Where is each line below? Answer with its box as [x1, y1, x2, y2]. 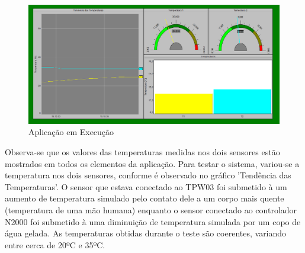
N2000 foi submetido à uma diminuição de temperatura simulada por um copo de [5, 215, 301, 228]
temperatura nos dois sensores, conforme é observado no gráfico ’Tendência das [5, 169, 291, 181]
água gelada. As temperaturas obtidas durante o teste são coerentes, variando [5, 227, 287, 239]
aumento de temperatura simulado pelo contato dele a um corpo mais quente [5, 192, 284, 204]
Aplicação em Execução [28, 126, 114, 138]
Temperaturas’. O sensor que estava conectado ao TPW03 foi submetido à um [5, 180, 287, 193]
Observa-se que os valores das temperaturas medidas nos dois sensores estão [5, 146, 280, 158]
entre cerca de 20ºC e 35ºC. [5, 238, 105, 251]
